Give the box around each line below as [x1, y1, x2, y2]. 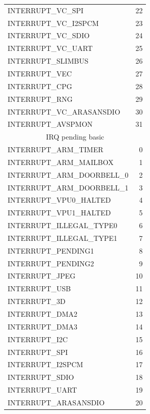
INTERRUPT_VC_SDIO [8, 30, 90, 41]
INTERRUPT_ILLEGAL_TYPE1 [8, 232, 117, 243]
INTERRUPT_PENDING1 [8, 245, 94, 256]
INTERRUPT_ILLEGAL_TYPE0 [8, 220, 117, 231]
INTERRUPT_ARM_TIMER [8, 144, 104, 155]
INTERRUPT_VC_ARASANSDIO [8, 106, 121, 117]
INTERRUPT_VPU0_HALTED [8, 195, 111, 205]
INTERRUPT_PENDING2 [8, 258, 94, 268]
